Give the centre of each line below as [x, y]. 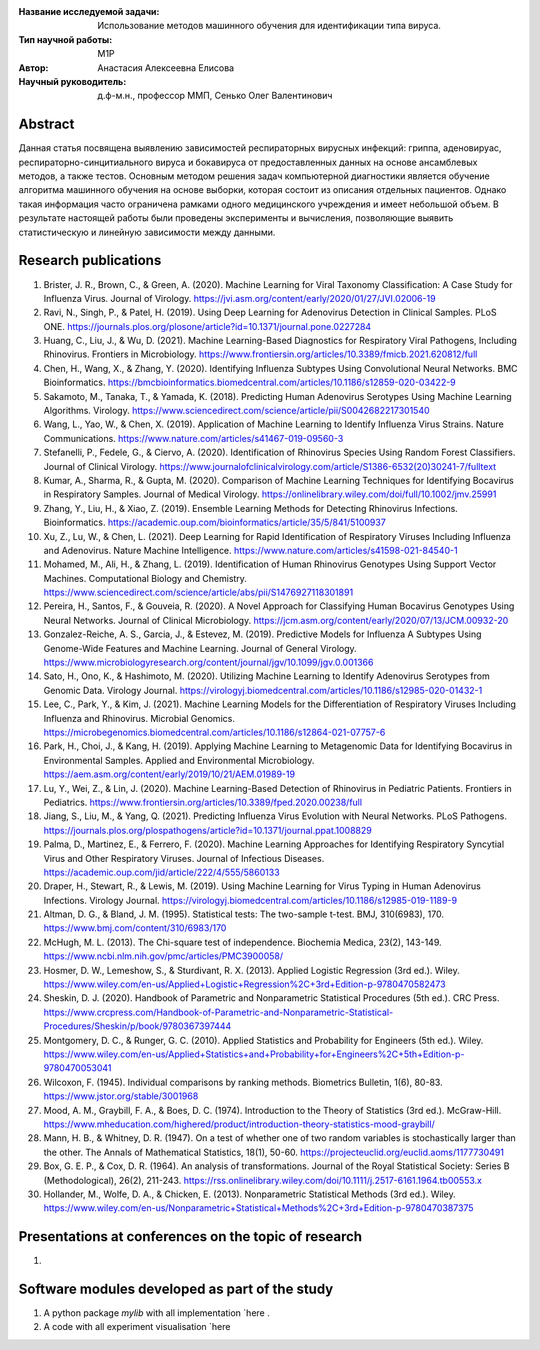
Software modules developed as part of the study [176, 1289]
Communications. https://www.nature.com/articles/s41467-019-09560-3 [193, 438]
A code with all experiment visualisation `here [137, 1327]
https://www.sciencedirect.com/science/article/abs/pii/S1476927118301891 [198, 592]
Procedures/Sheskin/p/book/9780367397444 [137, 1026]
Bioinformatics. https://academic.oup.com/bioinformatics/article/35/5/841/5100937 [215, 522]
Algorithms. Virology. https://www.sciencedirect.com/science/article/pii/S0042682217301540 [236, 411]
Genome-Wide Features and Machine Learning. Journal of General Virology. [200, 648]
